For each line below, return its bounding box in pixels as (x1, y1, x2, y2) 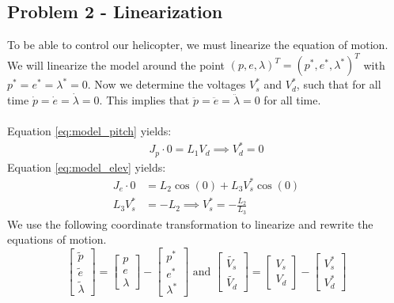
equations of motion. (7, 231, 107, 248)
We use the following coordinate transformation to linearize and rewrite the (7, 215, 373, 232)
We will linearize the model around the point (7, 56, 225, 73)
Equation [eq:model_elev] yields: (7, 158, 166, 175)
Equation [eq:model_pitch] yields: (7, 123, 172, 139)
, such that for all (296, 76, 381, 93)
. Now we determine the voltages (87, 76, 246, 93)
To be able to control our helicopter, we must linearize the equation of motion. (7, 36, 388, 53)
